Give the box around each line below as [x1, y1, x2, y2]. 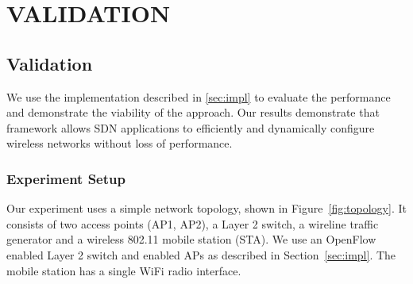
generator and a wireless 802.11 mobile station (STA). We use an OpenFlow [6, 231, 376, 248]
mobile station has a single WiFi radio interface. [6, 262, 241, 278]
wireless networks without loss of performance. [6, 135, 233, 152]
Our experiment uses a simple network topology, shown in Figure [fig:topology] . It [6, 200, 407, 217]
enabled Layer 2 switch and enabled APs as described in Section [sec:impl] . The [6, 246, 396, 263]
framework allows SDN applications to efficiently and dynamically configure [6, 119, 375, 136]
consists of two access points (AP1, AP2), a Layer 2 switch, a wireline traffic [6, 215, 379, 232]
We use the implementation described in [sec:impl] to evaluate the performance [6, 88, 391, 105]
